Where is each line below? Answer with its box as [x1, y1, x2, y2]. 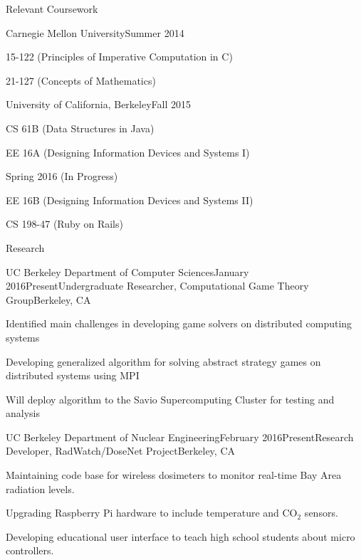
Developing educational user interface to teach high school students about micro [6, 529, 355, 544]
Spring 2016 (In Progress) [6, 169, 118, 184]
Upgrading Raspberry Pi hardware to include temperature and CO [6, 505, 298, 520]
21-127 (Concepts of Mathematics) [6, 73, 156, 88]
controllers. [6, 543, 54, 558]
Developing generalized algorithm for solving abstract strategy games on [6, 354, 321, 369]
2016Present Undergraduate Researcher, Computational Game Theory [6, 278, 309, 293]
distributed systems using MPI [6, 368, 140, 383]
